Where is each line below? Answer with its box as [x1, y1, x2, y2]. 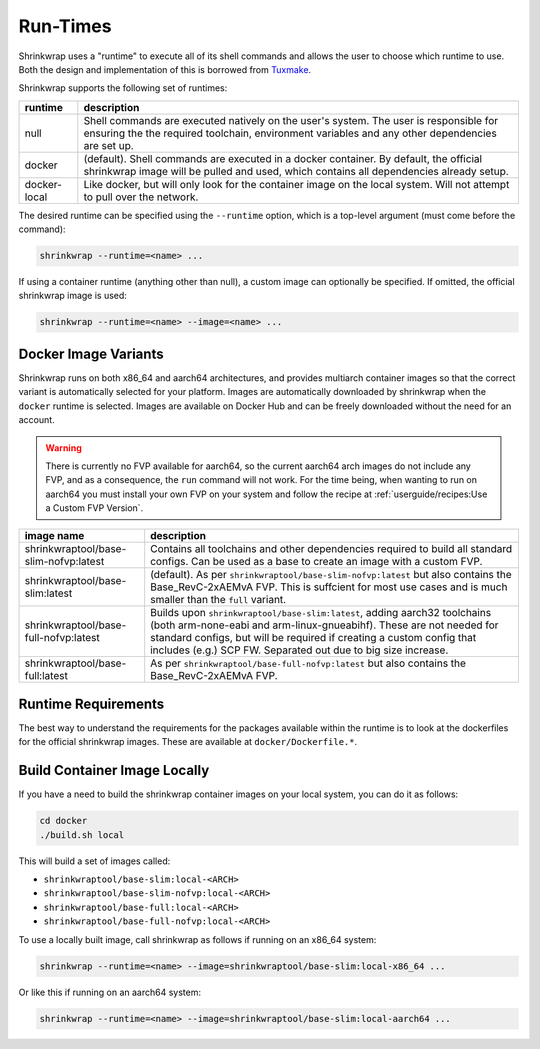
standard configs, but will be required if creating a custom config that [150, 631, 477, 645]
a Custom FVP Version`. [45, 502, 144, 514]
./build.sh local [39, 829, 125, 840]
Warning [45, 441, 82, 454]
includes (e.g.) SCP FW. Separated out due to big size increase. [150, 643, 449, 657]
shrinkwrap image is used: [18, 290, 127, 302]
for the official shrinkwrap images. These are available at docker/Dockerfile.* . [18, 736, 358, 748]
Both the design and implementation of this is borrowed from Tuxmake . [18, 63, 312, 75]
